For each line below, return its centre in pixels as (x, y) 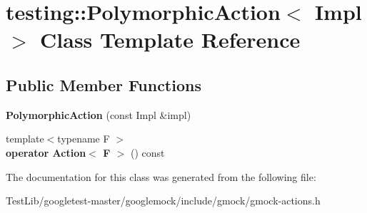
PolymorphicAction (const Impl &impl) (99, 114)
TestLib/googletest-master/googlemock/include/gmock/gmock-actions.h (163, 201)
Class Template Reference (170, 40)
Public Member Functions (104, 84)
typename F (84, 139)
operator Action (46, 152)
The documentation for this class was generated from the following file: (161, 176)
